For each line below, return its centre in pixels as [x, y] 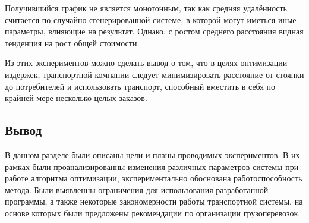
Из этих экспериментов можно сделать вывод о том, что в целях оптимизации [146, 63]
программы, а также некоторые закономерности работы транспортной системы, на [154, 201]
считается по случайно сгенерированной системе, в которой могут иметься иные [151, 19]
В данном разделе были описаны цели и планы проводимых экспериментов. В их [152, 154]
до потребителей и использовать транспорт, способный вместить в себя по [140, 86]
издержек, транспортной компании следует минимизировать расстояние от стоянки [154, 74]
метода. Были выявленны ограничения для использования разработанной [137, 189]
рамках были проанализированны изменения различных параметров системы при [152, 166]
